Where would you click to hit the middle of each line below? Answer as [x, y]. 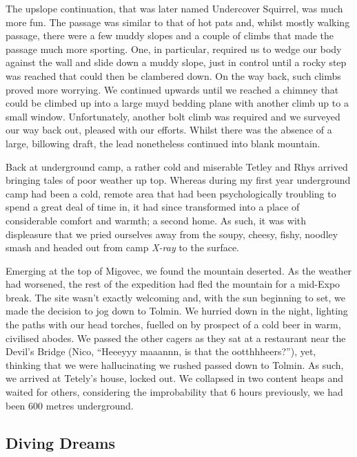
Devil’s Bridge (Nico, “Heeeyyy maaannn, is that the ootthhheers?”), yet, [161, 351]
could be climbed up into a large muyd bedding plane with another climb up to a [177, 103]
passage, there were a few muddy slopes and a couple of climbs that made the [170, 35]
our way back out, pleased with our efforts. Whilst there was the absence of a [169, 130]
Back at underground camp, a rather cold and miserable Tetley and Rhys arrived [177, 166]
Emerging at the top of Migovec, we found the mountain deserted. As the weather [179, 270]
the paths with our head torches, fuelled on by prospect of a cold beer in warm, [173, 325]
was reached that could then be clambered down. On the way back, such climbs [173, 75]
